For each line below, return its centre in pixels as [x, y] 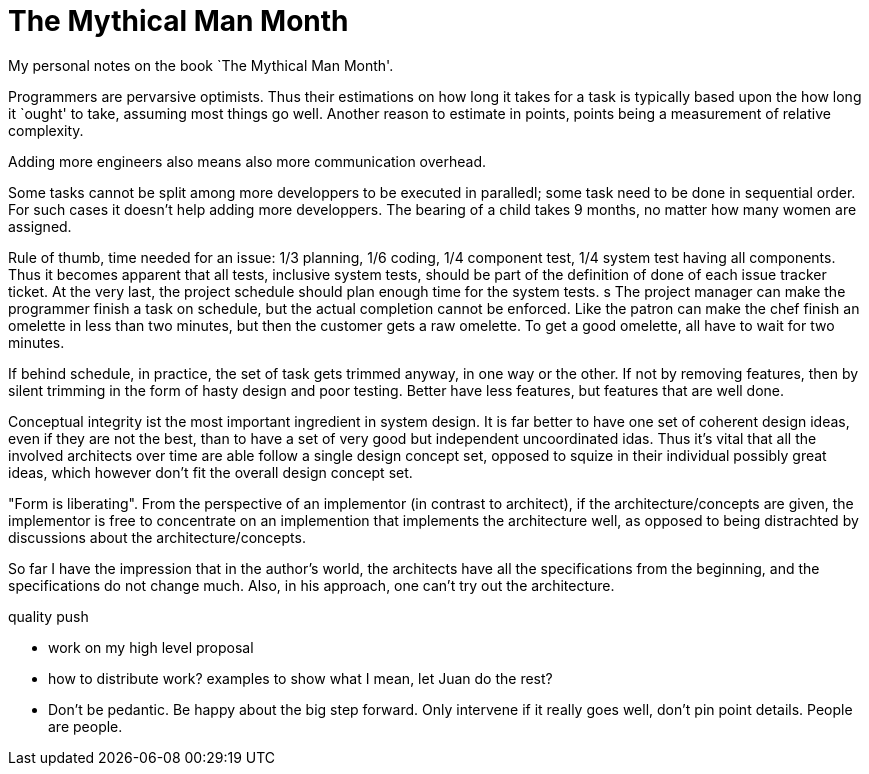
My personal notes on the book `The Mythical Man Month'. [201, 65]
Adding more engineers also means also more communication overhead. [247, 161]
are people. [85, 726]
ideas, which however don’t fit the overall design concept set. [210, 472]
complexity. [46, 130]
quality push [48, 616]
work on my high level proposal [151, 647]
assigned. [40, 226]
